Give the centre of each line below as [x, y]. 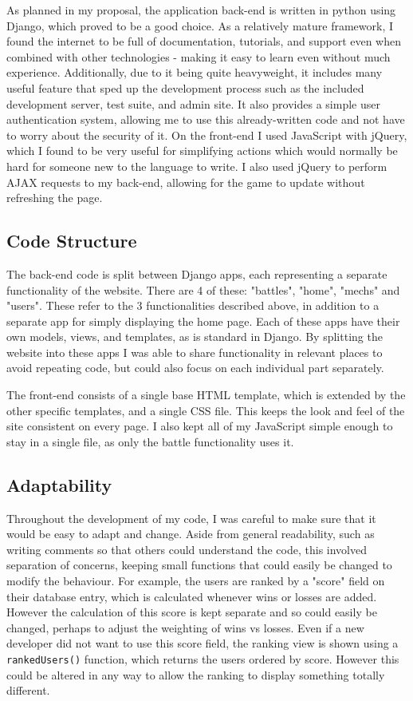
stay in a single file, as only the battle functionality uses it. [150, 441]
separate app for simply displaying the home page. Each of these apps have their [203, 321]
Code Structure [72, 241]
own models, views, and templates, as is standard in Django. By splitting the [195, 337]
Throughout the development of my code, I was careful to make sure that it [191, 518]
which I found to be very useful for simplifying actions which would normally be [202, 150]
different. [28, 690]
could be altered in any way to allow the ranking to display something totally [196, 674]
